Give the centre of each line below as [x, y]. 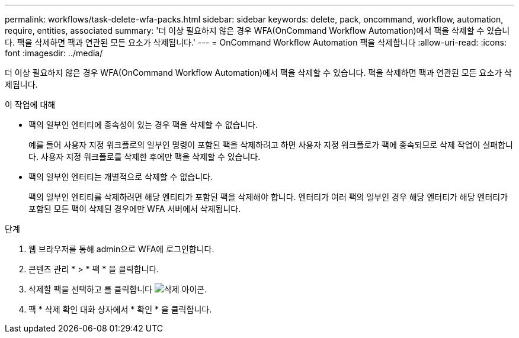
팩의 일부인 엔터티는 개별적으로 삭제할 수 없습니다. [121, 177]
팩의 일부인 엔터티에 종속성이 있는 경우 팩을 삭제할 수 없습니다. [143, 125]
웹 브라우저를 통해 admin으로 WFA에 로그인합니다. [121, 249]
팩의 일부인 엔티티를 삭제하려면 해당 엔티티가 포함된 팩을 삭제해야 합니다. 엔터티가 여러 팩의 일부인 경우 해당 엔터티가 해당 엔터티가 [268, 197]
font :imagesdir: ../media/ [54, 53]
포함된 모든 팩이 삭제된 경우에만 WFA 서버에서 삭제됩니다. [135, 209]
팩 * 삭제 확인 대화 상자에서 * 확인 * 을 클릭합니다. [120, 309]
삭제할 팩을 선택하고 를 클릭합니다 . [118, 289]
